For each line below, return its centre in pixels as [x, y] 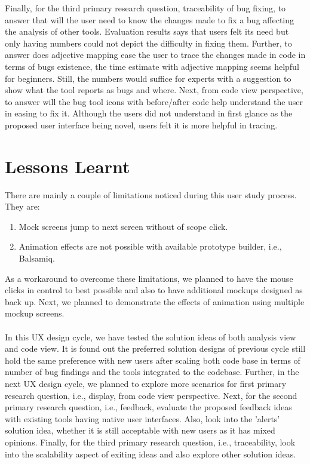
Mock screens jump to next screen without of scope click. [123, 226]
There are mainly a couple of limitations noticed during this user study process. [151, 194]
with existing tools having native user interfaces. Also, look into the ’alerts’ [142, 418]
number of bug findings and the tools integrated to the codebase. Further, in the [152, 372]
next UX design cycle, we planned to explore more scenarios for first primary [146, 383]
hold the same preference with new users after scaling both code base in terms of [153, 360]
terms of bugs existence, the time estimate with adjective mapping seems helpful [152, 66]
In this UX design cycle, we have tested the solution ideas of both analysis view [151, 337]
